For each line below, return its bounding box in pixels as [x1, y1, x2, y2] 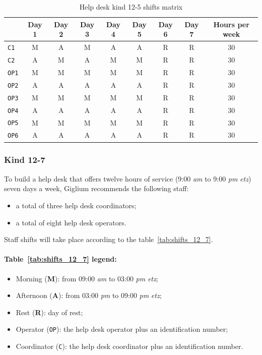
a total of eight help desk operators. [16, 217, 126, 227]
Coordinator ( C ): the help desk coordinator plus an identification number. [16, 340, 243, 351]
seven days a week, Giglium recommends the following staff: [4, 183, 189, 194]
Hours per [213, 19, 249, 29]
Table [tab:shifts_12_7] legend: [4, 254, 117, 264]
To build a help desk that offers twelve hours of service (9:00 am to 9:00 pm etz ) [4, 173, 251, 184]
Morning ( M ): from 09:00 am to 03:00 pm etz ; [16, 273, 158, 283]
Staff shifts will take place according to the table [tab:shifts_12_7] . [4, 234, 213, 245]
